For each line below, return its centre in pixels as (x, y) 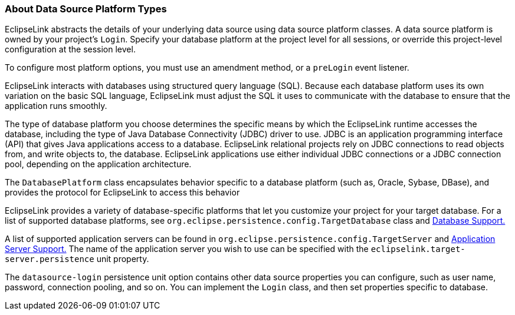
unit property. (123, 259)
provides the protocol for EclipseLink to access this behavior (122, 193)
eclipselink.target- (418, 249)
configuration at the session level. (70, 49)
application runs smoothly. (56, 106)
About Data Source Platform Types (86, 9)
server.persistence (50, 259)
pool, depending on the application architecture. (98, 164)
